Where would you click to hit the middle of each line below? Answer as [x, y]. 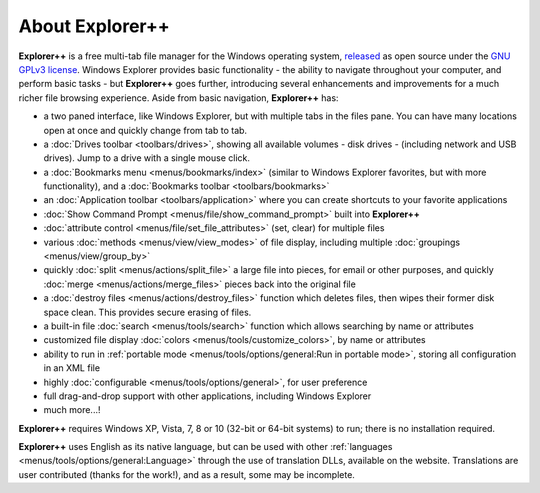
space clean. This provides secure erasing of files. [147, 312]
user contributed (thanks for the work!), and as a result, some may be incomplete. [186, 474]
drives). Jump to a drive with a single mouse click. [146, 158]
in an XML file [71, 368]
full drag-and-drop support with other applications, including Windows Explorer [207, 396]
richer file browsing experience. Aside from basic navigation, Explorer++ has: [178, 97]
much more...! [72, 410]
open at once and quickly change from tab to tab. [145, 130]
